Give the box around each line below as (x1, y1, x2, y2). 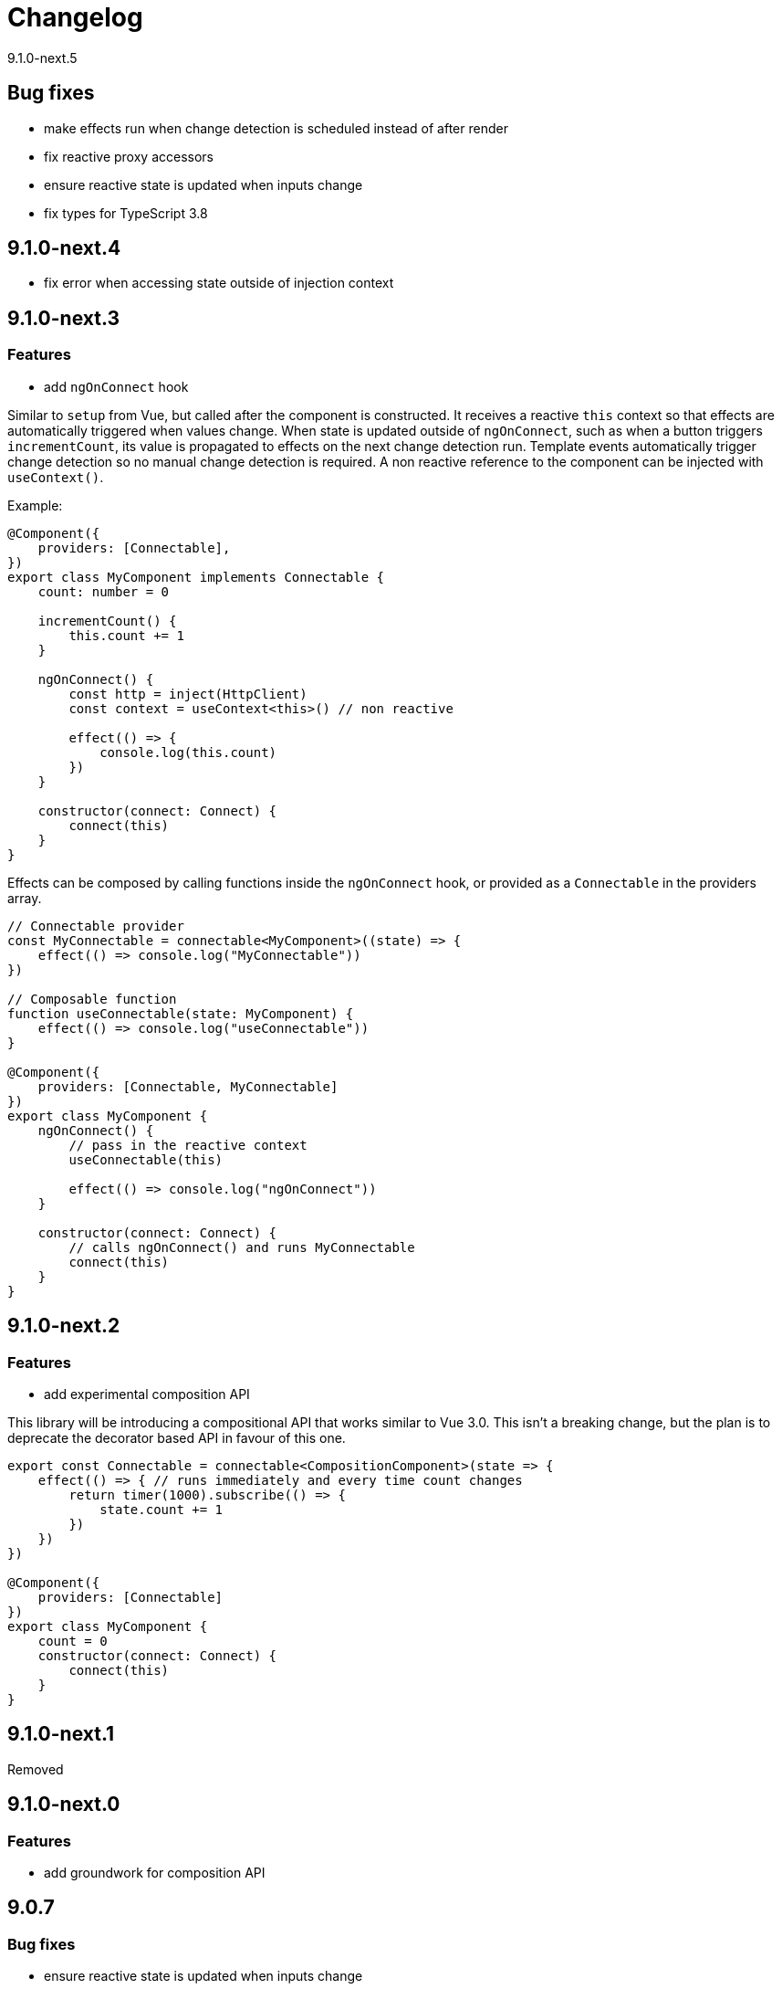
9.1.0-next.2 (7, 1314, 120, 1338)
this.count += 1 (68, 627, 184, 643)
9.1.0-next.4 (7, 237, 121, 260)
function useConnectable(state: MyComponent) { (7, 1005, 354, 1021)
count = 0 (37, 1633, 108, 1648)
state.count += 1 (99, 1501, 224, 1517)
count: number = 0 (37, 584, 170, 599)
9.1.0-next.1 (7, 1722, 115, 1746)
